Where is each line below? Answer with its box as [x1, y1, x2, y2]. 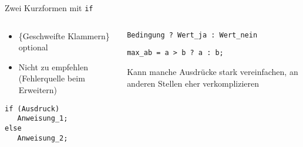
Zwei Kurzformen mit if [5, 2, 93, 13]
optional [18, 41, 48, 53]
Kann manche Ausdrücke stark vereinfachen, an [127, 65, 298, 77]
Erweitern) [18, 84, 58, 96]
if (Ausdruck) [5, 104, 60, 113]
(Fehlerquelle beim [18, 72, 85, 84]
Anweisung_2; [17, 134, 68, 142]
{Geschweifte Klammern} [18, 29, 110, 42]
